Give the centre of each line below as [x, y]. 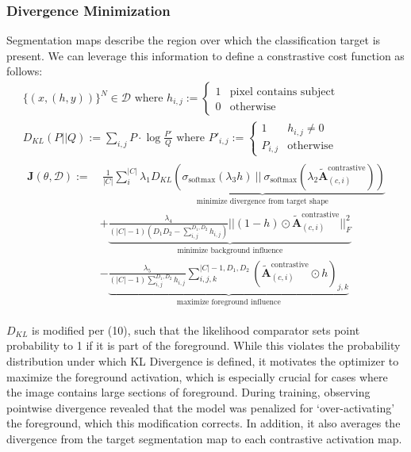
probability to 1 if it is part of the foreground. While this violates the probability [204, 345]
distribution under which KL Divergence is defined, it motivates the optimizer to [203, 360]
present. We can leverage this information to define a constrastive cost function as [205, 55]
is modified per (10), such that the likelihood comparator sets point [196, 329]
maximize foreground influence [229, 303]
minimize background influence [230, 250]
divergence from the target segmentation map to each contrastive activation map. [204, 438]
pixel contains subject [282, 92]
